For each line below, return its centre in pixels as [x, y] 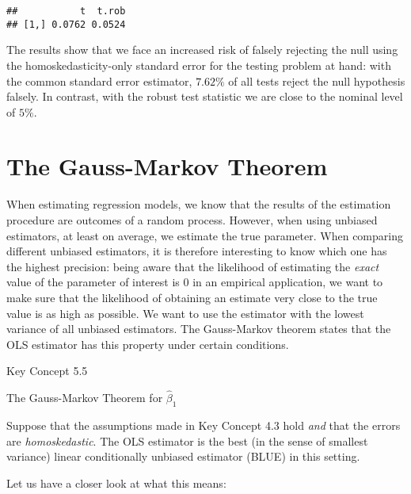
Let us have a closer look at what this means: [116, 483]
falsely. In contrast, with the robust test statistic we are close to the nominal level [205, 96]
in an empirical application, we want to [288, 282]
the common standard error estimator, [99, 80]
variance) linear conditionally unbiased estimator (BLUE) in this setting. [183, 456]
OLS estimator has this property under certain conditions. [148, 344]
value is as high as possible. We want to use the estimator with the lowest [185, 313]
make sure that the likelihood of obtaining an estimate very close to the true [192, 297]
